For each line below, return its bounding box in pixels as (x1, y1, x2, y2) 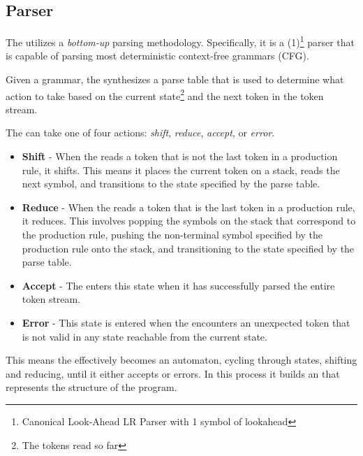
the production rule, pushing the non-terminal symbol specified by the (22, 227, 323, 242)
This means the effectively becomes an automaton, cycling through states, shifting (6, 352, 357, 367)
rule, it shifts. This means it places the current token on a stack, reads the (22, 162, 340, 177)
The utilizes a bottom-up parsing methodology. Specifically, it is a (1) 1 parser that (6, 33, 355, 49)
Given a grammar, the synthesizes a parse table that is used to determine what (6, 72, 344, 87)
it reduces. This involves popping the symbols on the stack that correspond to (22, 213, 356, 228)
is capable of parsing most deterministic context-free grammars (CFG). (6, 48, 309, 63)
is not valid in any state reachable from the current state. (22, 329, 267, 343)
